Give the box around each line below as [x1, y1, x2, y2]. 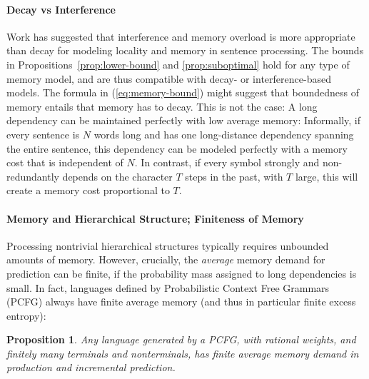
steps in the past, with [185, 168, 283, 183]
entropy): [6, 308, 46, 323]
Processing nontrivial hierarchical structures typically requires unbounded [6, 238, 329, 253]
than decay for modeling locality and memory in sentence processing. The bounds [6, 43, 364, 58]
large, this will [295, 168, 358, 183]
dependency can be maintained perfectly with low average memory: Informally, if [6, 113, 361, 128]
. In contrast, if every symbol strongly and [134, 155, 320, 170]
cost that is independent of [6, 155, 123, 170]
